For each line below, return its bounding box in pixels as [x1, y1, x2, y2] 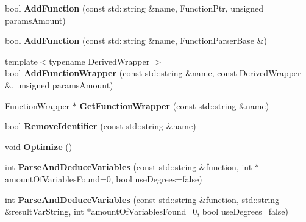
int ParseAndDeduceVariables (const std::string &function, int [5, 160, 252, 173]
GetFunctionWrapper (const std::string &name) [79, 99, 269, 112]
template [5, 54, 38, 67]
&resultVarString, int [5, 205, 84, 218]
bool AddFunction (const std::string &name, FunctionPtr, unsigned [5, 2, 264, 14]
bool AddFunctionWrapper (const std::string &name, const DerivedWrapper [5, 66, 301, 79]
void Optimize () [5, 140, 73, 152]
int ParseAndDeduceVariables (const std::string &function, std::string [5, 193, 280, 206]
